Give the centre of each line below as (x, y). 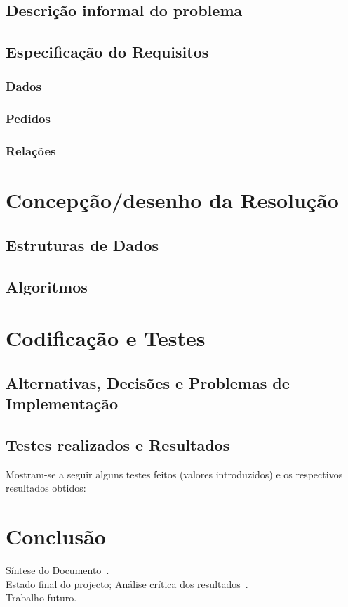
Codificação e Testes (106, 338)
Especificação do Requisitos (107, 52)
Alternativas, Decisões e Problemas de (148, 382)
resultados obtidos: (46, 488)
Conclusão (56, 536)
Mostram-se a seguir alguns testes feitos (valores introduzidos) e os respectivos (174, 474)
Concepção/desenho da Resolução (172, 200)
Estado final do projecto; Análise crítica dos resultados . (127, 583)
